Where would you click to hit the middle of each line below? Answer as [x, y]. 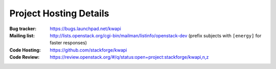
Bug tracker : [23, 29]
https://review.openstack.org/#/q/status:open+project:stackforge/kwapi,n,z [129, 57]
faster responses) [68, 43]
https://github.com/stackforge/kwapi [88, 50]
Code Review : [25, 57]
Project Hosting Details [59, 13]
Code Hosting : [25, 50]
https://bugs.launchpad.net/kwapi [85, 29]
